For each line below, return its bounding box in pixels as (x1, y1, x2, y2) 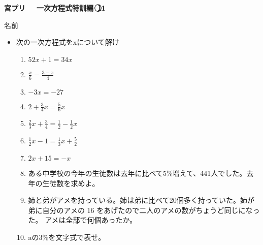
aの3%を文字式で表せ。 (28, 232, 106, 242)
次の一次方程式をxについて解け (16, 37, 119, 47)
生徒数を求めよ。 (42, 177, 100, 188)
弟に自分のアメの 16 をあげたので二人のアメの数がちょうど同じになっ (28, 204, 260, 215)
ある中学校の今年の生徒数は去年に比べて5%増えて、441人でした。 (28, 168, 247, 178)
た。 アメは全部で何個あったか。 (28, 215, 137, 225)
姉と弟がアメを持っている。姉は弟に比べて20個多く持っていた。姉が (28, 195, 254, 205)
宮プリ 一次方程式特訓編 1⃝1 (4, 3, 106, 13)
